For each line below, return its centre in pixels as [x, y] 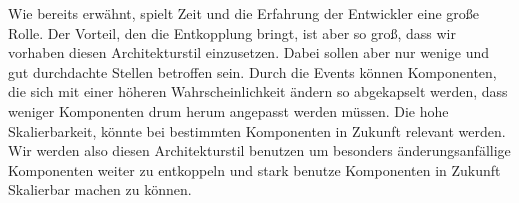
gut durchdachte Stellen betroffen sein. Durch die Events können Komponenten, [252, 71]
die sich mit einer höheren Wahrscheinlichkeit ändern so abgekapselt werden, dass [258, 91]
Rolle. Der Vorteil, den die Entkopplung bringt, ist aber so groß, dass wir [232, 32]
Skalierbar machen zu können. [100, 189]
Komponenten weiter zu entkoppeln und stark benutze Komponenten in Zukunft [254, 169]
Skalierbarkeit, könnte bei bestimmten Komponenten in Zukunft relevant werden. [257, 130]
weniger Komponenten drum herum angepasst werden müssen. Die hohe [228, 110]
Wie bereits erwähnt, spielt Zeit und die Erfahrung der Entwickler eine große [244, 13]
